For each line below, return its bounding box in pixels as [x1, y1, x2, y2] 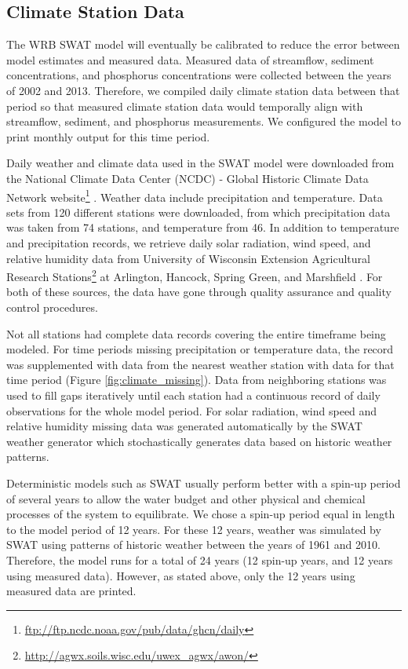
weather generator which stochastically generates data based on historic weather [6, 433, 392, 449]
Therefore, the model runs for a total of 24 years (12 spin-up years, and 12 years [6, 551, 393, 568]
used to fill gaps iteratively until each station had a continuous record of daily [6, 386, 381, 403]
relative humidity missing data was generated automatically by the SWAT [6, 418, 362, 434]
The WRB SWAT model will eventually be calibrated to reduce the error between [6, 36, 400, 53]
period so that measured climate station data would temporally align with [6, 97, 363, 114]
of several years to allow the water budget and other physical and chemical [6, 490, 366, 506]
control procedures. [6, 299, 98, 316]
